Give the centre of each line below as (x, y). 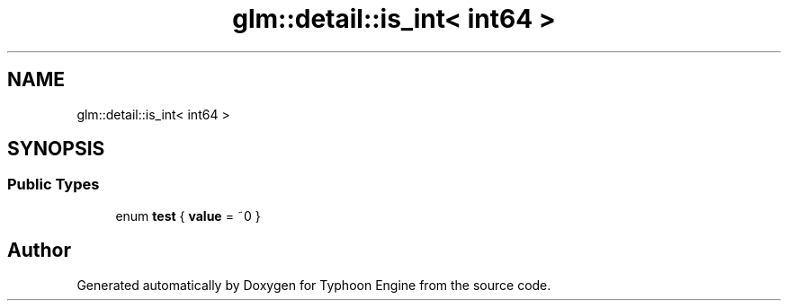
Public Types (54, 185)
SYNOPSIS (56, 149)
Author (39, 251)
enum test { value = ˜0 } (188, 216)
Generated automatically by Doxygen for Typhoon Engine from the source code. (314, 285)
